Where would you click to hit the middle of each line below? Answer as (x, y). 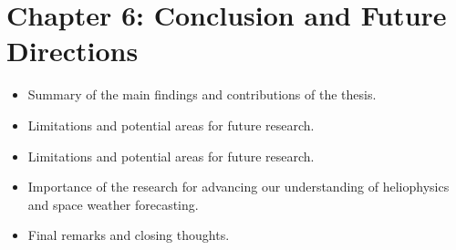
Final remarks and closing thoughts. (129, 235)
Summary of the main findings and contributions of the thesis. (202, 94)
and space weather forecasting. (113, 204)
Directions (73, 51)
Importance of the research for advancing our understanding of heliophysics (238, 187)
